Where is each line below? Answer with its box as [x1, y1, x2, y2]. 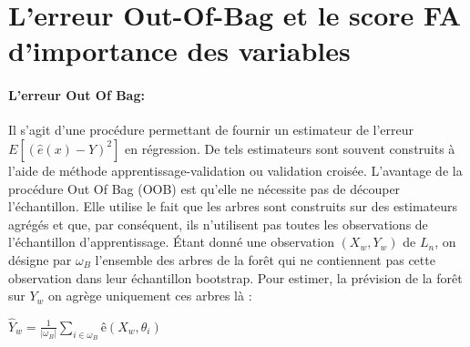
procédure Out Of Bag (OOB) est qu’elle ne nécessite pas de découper [8, 179, 401, 198]
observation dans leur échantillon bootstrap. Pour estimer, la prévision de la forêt [8, 268, 463, 287]
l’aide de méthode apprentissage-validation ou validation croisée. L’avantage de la [8, 160, 463, 179]
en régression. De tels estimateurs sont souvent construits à [125, 138, 455, 158]
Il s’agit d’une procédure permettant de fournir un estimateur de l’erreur [8, 120, 414, 139]
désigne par [8, 250, 72, 269]
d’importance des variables [8, 32, 351, 69]
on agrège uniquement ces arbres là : [48, 286, 252, 305]
